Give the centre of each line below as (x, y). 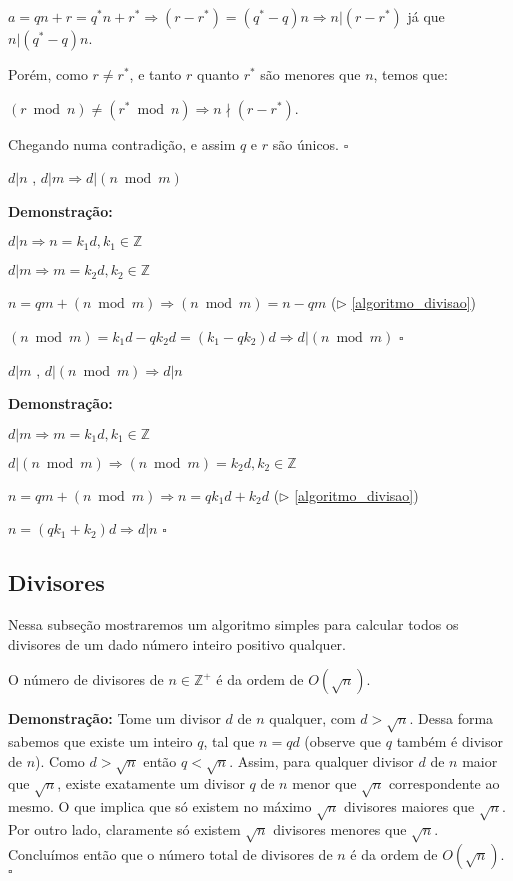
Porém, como (48, 74)
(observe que (343, 741)
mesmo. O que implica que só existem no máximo (160, 806)
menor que (324, 783)
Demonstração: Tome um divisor (114, 718)
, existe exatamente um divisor (151, 783)
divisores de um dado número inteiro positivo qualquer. (177, 643)
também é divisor (449, 741)
